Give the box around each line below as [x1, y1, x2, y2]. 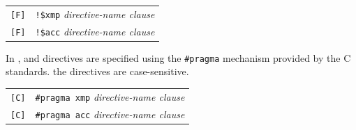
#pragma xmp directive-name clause [35, 89, 185, 104]
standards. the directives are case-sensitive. [6, 64, 189, 79]
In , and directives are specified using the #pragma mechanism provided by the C [6, 50, 351, 65]
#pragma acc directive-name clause [35, 106, 185, 121]
